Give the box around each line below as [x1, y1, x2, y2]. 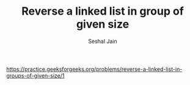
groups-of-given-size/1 [6, 72, 65, 79]
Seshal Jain [88, 37, 117, 45]
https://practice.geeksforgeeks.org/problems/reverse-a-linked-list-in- [6, 65, 183, 73]
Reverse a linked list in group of [21, 4, 185, 18]
